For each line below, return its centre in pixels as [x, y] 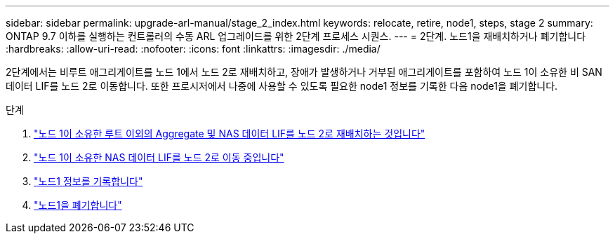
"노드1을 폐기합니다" [78, 205]
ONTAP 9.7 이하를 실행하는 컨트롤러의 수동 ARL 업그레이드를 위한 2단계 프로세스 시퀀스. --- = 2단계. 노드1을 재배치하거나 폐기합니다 [296, 36]
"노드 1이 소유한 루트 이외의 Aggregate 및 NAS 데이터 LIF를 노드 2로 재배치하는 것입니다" [230, 134]
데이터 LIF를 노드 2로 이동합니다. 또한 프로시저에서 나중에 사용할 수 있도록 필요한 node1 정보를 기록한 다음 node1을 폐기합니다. [282, 86]
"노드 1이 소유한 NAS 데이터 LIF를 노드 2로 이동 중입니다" [159, 157]
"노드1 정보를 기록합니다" [88, 181]
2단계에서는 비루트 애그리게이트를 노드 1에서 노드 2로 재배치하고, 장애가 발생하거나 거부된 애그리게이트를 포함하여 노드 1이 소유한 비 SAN [304, 72]
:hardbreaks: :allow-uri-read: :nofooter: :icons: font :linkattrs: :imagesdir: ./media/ [193, 49]
